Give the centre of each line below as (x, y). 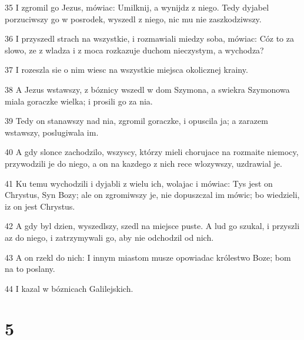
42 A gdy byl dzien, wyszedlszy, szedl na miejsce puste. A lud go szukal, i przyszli (152, 226)
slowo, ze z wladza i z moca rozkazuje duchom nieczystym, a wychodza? (134, 50)
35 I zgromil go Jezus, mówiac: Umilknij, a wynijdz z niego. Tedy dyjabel (137, 7)
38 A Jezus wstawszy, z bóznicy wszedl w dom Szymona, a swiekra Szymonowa (147, 89)
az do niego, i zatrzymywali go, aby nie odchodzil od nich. (109, 237)
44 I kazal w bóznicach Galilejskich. (69, 288)
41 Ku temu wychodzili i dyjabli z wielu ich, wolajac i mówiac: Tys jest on (139, 183)
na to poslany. (30, 269)
